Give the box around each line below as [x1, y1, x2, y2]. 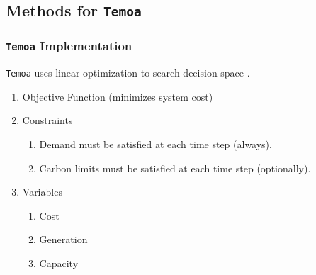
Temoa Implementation [6, 37, 132, 55]
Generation [39, 232, 88, 247]
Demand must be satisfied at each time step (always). [39, 136, 272, 151]
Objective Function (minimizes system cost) [22, 89, 213, 103]
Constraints [22, 113, 73, 128]
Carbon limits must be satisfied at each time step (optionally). [39, 160, 311, 175]
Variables [22, 184, 62, 199]
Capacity [39, 255, 79, 270]
